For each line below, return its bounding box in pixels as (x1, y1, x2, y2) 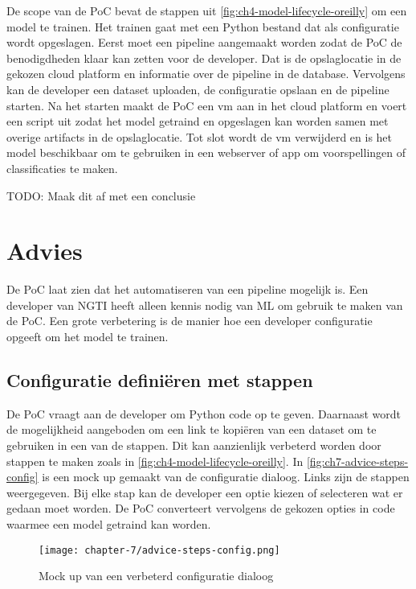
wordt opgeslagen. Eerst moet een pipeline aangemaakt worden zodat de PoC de (6, 34, 402, 51)
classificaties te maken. (6, 159, 118, 176)
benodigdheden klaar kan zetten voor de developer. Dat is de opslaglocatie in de (6, 49, 402, 66)
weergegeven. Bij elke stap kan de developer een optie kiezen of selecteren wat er (6, 484, 403, 500)
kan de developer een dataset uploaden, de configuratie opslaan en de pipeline (6, 80, 389, 97)
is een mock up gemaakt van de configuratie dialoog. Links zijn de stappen (42, 468, 410, 485)
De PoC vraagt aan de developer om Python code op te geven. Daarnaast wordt (6, 405, 401, 422)
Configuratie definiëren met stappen (6, 368, 313, 393)
